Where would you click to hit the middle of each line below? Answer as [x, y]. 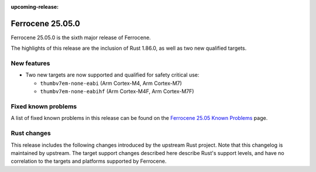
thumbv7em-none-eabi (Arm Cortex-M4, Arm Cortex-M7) [111, 83]
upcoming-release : [35, 7]
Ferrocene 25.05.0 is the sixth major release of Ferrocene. [81, 37]
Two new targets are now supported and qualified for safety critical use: [112, 75]
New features [30, 63]
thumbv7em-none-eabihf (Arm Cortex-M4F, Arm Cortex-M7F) [117, 91]
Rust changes [31, 133]
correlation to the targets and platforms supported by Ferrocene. [89, 161]
